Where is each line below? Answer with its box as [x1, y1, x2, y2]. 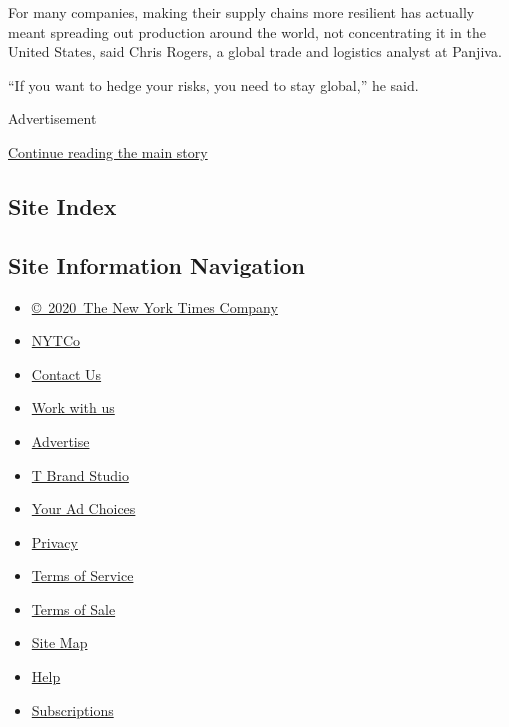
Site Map [31, 632, 88, 653]
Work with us [31, 397, 115, 418]
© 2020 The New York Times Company [31, 296, 278, 317]
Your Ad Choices [31, 498, 136, 519]
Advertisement [8, 108, 97, 129]
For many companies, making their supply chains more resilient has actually [8, 2, 475, 22]
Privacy [31, 531, 78, 552]
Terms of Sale [31, 598, 116, 619]
